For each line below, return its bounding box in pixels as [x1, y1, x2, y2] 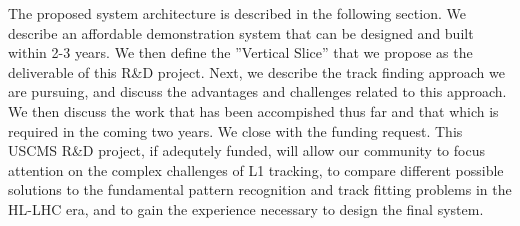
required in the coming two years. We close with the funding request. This [8, 120, 463, 141]
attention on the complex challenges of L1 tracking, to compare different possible [8, 159, 504, 180]
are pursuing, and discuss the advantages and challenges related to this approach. [8, 81, 507, 102]
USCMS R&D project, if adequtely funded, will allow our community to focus [8, 140, 485, 161]
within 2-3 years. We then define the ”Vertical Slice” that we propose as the [8, 42, 473, 63]
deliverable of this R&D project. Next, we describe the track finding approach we [8, 61, 505, 82]
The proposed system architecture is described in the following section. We [8, 3, 466, 23]
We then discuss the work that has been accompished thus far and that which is [8, 100, 499, 121]
